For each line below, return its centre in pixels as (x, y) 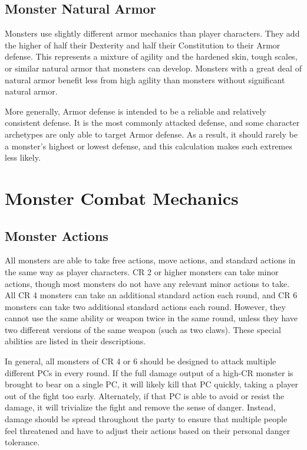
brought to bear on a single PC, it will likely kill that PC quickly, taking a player (152, 384)
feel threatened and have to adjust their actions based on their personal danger (148, 430)
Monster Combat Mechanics (122, 198)
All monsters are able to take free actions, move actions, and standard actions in (150, 260)
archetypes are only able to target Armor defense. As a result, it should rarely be (151, 134)
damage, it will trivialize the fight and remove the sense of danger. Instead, (140, 407)
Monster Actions (57, 235)
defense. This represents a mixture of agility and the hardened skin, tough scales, (151, 56)
